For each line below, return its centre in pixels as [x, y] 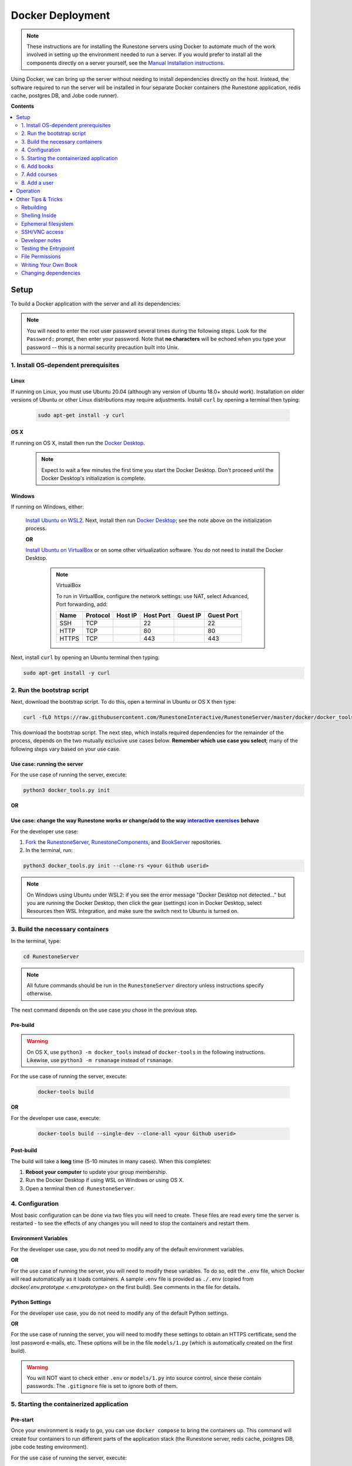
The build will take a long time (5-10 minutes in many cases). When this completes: [111, 1161]
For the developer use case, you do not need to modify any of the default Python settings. [120, 1313]
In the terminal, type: [36, 941]
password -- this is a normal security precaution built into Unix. [103, 347]
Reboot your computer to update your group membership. [96, 1172]
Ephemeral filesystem [47, 223]
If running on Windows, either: [48, 507]
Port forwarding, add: [82, 604]
